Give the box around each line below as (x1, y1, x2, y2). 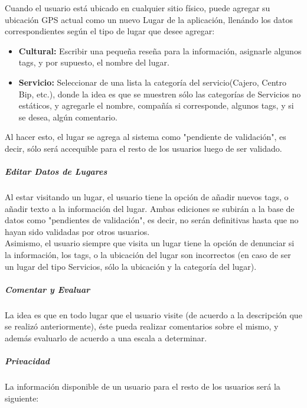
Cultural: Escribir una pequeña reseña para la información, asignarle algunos (18, 44, 302, 57)
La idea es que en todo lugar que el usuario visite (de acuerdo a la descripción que (5, 308, 302, 321)
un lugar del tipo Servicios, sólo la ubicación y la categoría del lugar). (5, 260, 257, 272)
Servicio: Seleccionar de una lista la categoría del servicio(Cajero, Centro (18, 76, 286, 88)
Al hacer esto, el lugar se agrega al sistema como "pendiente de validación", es (5, 130, 286, 143)
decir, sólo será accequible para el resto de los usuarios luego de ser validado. (5, 142, 282, 154)
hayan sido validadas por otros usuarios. (5, 225, 150, 237)
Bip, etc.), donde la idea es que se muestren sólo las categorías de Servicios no (18, 87, 301, 100)
